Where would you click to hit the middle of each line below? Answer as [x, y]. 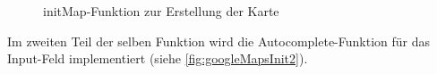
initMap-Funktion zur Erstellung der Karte [161, 11]
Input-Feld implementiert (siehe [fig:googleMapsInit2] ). [158, 58]
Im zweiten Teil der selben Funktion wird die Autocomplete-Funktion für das [219, 41]
